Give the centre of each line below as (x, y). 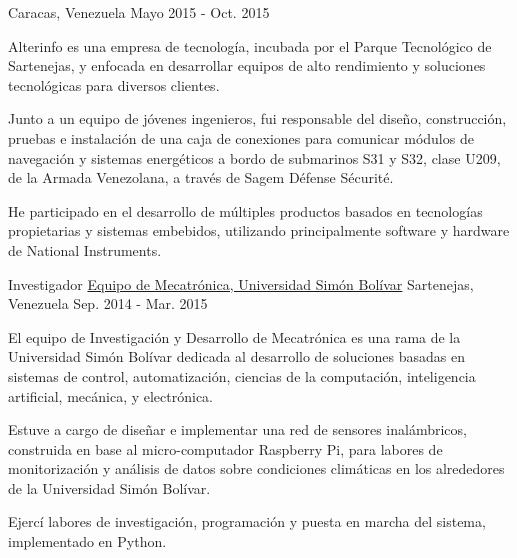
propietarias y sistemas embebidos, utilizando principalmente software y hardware (259, 230)
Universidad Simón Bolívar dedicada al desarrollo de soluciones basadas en (236, 356)
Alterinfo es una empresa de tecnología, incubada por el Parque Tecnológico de (250, 45)
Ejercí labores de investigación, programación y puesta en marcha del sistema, (247, 521)
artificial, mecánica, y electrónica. (111, 395)
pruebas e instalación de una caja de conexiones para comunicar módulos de (241, 137)
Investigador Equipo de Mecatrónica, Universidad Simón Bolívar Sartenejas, (241, 283)
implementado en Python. (87, 541)
